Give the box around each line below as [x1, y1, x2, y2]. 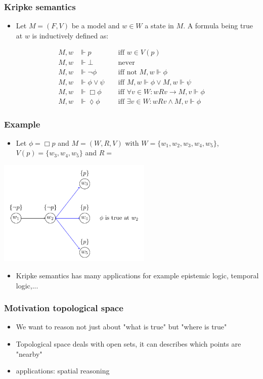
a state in [145, 20, 174, 31]
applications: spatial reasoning [16, 365, 110, 376]
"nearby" [16, 348, 42, 359]
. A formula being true [183, 20, 253, 31]
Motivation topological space [4, 302, 123, 314]
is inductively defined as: [32, 30, 109, 40]
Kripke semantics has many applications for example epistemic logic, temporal [16, 270, 259, 280]
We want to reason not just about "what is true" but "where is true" [16, 321, 227, 332]
